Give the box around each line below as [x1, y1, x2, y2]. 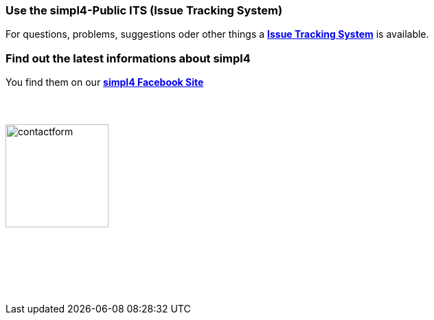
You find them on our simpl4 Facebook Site [5, 76, 204, 89]
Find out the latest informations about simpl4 [5, 51, 251, 65]
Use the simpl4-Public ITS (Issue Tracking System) [5, 3, 283, 17]
